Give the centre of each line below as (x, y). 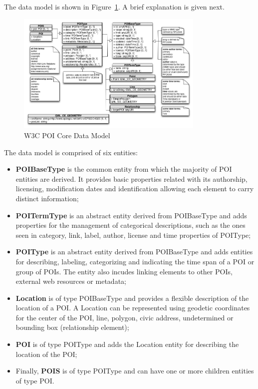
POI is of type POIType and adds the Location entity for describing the (127, 344)
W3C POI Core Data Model (67, 135)
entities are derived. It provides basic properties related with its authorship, (131, 178)
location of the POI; (46, 354)
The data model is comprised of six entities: (71, 152)
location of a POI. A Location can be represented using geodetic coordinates (133, 308)
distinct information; (47, 198)
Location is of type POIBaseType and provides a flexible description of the (132, 298)
